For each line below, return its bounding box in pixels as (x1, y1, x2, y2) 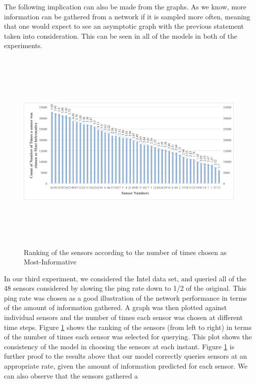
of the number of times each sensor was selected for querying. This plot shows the (4, 331, 252, 342)
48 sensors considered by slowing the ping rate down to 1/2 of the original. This (4, 283, 247, 293)
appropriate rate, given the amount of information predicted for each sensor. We (4, 361, 248, 371)
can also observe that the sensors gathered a (4, 370, 138, 381)
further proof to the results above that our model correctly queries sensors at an (4, 351, 247, 361)
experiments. (4, 40, 43, 51)
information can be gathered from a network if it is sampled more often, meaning (4, 11, 251, 21)
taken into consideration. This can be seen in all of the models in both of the (4, 30, 237, 41)
